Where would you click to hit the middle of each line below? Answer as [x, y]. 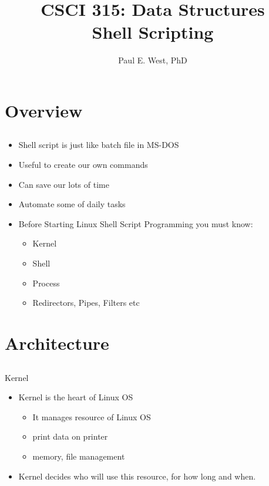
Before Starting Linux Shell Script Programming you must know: [136, 223]
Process [46, 283]
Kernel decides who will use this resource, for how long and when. [137, 476]
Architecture [57, 343]
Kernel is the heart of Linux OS [76, 397]
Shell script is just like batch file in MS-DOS [99, 145]
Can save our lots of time [64, 184]
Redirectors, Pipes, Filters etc [86, 303]
